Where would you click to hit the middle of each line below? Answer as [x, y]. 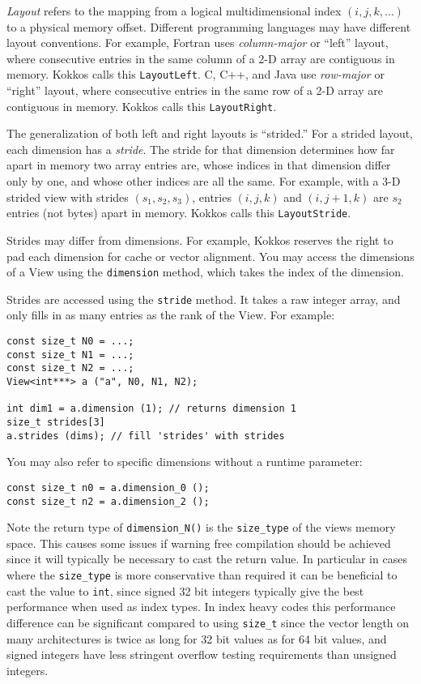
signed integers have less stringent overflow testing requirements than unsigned [202, 654]
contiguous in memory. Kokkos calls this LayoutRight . [142, 106]
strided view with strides [68, 197]
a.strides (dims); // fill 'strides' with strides [146, 436]
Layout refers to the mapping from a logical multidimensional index [174, 11]
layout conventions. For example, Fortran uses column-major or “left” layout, [198, 43]
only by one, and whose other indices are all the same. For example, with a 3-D [204, 181]
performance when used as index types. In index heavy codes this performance [201, 607]
